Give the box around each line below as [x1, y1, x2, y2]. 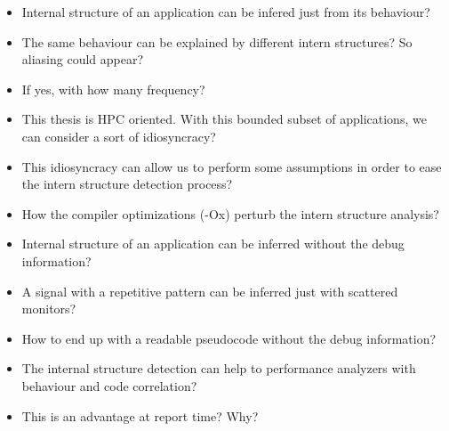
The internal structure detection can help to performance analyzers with [21, 359, 416, 378]
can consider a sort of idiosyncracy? [21, 126, 216, 145]
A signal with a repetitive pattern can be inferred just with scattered [21, 281, 398, 300]
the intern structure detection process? [21, 175, 233, 193]
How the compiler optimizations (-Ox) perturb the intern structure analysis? [21, 204, 439, 223]
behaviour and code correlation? [21, 376, 197, 394]
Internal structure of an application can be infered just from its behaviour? [21, 3, 430, 20]
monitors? [21, 299, 76, 318]
